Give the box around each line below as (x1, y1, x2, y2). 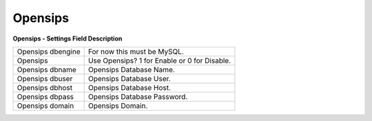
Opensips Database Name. (87, 65, 175, 74)
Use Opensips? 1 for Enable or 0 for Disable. (87, 56, 231, 65)
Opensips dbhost (17, 82, 72, 92)
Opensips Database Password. (87, 91, 188, 101)
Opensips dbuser (17, 74, 73, 83)
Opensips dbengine (17, 47, 81, 56)
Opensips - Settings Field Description (12, 34, 123, 43)
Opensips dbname (17, 65, 76, 74)
